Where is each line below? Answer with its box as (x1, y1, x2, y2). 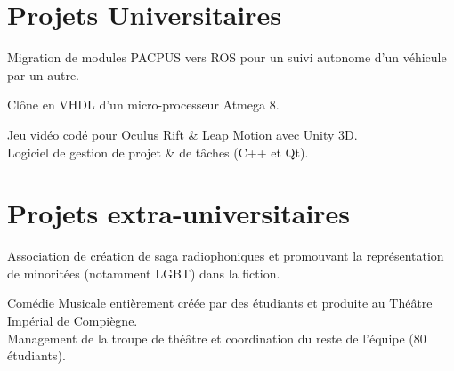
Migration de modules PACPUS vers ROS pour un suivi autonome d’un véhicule (7, 48, 447, 67)
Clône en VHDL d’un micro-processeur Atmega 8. (7, 95, 280, 114)
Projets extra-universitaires (7, 195, 351, 231)
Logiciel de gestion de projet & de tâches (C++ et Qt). (7, 142, 309, 161)
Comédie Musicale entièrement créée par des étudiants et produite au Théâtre (7, 294, 433, 312)
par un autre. (7, 65, 79, 84)
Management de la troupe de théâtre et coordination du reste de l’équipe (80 (7, 328, 426, 347)
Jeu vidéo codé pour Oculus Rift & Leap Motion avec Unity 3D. (7, 125, 358, 143)
